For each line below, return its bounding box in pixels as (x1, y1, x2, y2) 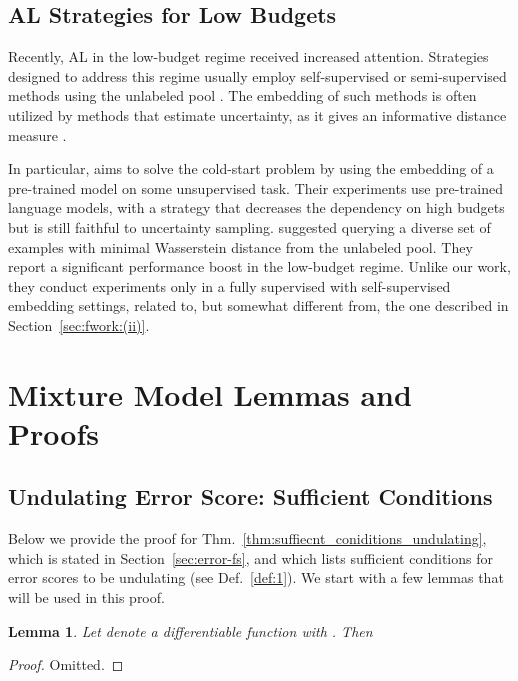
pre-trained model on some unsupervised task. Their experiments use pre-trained (8, 177, 504, 198)
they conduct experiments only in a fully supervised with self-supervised (8, 275, 451, 296)
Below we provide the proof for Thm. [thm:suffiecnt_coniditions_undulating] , (8, 528, 487, 549)
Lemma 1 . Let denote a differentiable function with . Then (8, 620, 373, 641)
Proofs (8, 412, 99, 453)
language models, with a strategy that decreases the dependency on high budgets (8, 197, 505, 218)
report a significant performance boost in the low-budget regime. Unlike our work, (8, 256, 511, 277)
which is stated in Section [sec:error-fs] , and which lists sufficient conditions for (8, 547, 493, 568)
